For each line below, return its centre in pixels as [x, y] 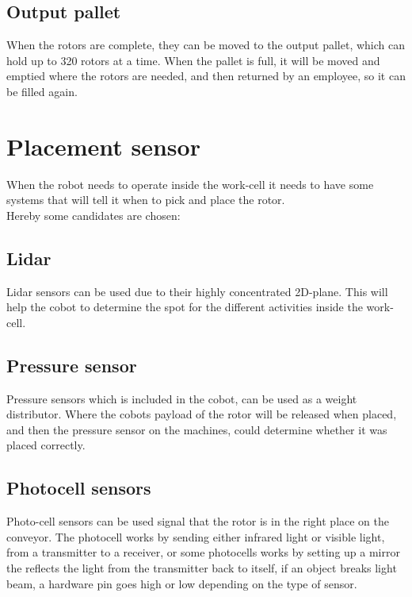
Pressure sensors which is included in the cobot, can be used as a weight [182, 398]
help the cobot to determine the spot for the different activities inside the [185, 307]
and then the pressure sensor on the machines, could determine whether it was [197, 429]
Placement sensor [103, 146]
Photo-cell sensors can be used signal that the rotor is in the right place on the [198, 521]
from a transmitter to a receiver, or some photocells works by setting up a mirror [203, 552]
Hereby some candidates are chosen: [93, 215]
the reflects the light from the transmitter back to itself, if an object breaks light [202, 568]
